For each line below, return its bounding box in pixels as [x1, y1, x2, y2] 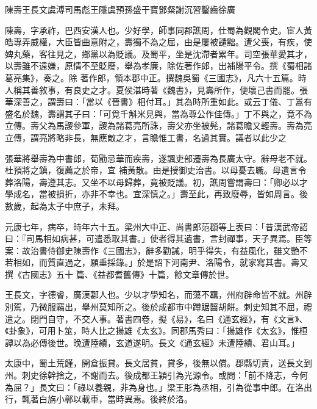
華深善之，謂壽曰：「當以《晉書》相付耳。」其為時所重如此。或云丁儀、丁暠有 [5, 95, 312, 108]
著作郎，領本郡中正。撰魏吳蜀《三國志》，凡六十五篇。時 [80, 71, 307, 84]
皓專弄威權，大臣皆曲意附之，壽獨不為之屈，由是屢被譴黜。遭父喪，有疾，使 [5, 35, 312, 48]
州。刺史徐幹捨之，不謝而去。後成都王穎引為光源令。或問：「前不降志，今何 [5, 369, 308, 382]
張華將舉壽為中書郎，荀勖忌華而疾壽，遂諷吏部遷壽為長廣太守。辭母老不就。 [5, 151, 312, 164]
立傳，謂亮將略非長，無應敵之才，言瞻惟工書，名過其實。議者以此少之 [5, 131, 287, 143]
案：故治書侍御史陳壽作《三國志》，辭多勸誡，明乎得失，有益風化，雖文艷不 [5, 244, 308, 256]
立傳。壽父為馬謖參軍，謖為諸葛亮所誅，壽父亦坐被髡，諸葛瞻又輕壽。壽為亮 [5, 119, 312, 132]
